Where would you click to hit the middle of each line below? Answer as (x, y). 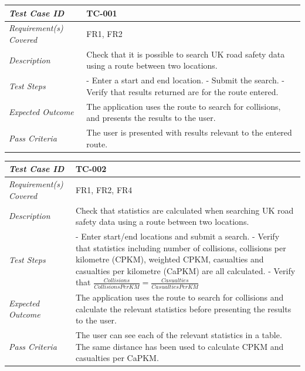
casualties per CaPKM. (117, 358)
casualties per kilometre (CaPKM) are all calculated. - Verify (185, 270)
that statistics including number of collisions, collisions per (181, 247)
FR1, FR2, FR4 (104, 189)
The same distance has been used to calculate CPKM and (179, 346)
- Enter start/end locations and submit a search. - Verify (177, 236)
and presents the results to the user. (151, 118)
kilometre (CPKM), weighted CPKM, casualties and (170, 259)
